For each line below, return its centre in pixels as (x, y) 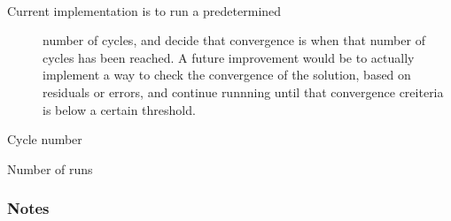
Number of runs (50, 168)
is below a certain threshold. (119, 109)
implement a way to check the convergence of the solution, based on (227, 75)
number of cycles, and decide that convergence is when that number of (234, 40)
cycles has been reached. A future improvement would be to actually (229, 57)
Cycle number (45, 139)
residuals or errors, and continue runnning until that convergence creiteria (243, 91)
